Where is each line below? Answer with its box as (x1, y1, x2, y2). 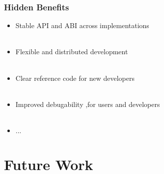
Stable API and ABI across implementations (15, 20, 149, 31)
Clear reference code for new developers (15, 72, 135, 83)
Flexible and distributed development (15, 46, 128, 57)
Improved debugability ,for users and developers (15, 99, 160, 109)
